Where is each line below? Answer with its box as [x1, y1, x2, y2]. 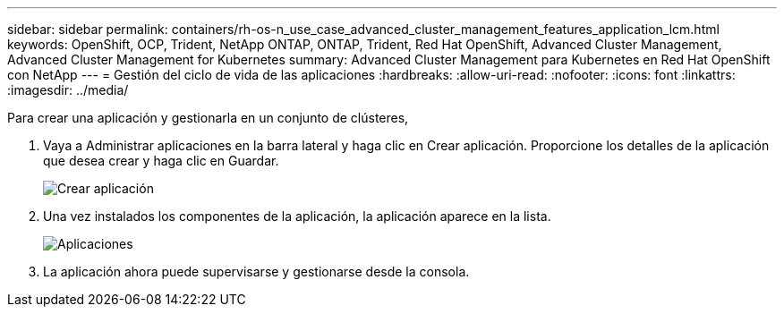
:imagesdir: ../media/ [7, 82, 129, 98]
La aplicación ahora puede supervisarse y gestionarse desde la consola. [43, 264, 470, 279]
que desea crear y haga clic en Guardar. [43, 153, 279, 168]
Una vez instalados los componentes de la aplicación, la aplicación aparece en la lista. [43, 208, 551, 224]
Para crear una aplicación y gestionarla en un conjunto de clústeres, [7, 110, 409, 125]
